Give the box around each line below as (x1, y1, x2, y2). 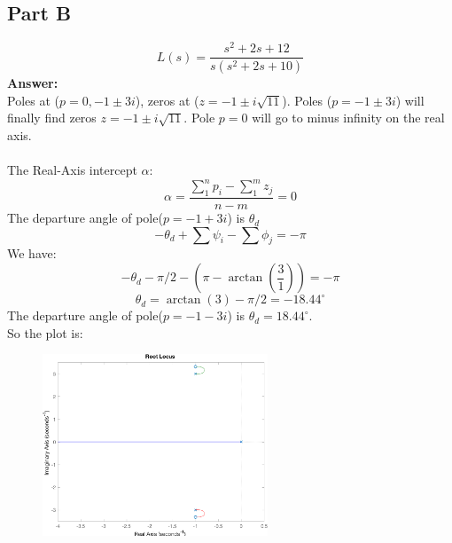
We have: (7, 244, 57, 263)
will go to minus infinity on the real (252, 108, 445, 127)
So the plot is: (7, 323, 83, 342)
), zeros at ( (135, 90, 199, 109)
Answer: (7, 74, 58, 92)
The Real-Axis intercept (7, 161, 137, 179)
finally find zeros (7, 108, 97, 127)
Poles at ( (7, 90, 59, 109)
